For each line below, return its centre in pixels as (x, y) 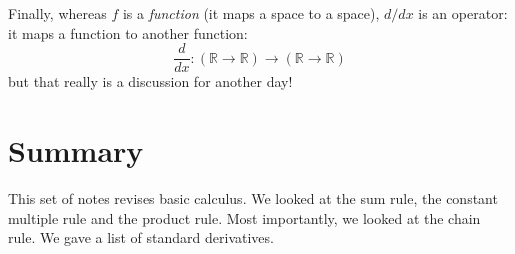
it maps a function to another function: (128, 32)
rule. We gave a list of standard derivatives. (141, 237)
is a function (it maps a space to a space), (251, 13)
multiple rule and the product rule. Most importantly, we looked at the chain (244, 217)
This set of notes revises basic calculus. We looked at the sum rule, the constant (253, 197)
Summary (76, 150)
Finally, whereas (57, 13)
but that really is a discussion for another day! (150, 81)
